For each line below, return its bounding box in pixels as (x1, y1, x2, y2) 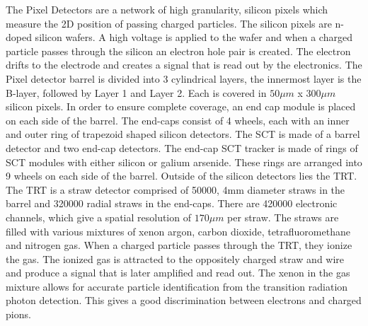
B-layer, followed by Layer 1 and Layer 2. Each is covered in (6, 85, 267, 100)
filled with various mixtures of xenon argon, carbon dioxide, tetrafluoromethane (6, 223, 350, 238)
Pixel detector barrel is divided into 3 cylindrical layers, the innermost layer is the (6, 71, 362, 86)
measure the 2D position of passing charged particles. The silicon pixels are (6, 16, 332, 30)
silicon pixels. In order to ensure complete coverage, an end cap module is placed (6, 99, 356, 114)
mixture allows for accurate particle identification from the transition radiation (6, 279, 348, 293)
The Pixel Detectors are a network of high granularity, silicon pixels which (6, 2, 328, 16)
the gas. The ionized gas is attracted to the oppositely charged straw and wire (6, 251, 345, 266)
